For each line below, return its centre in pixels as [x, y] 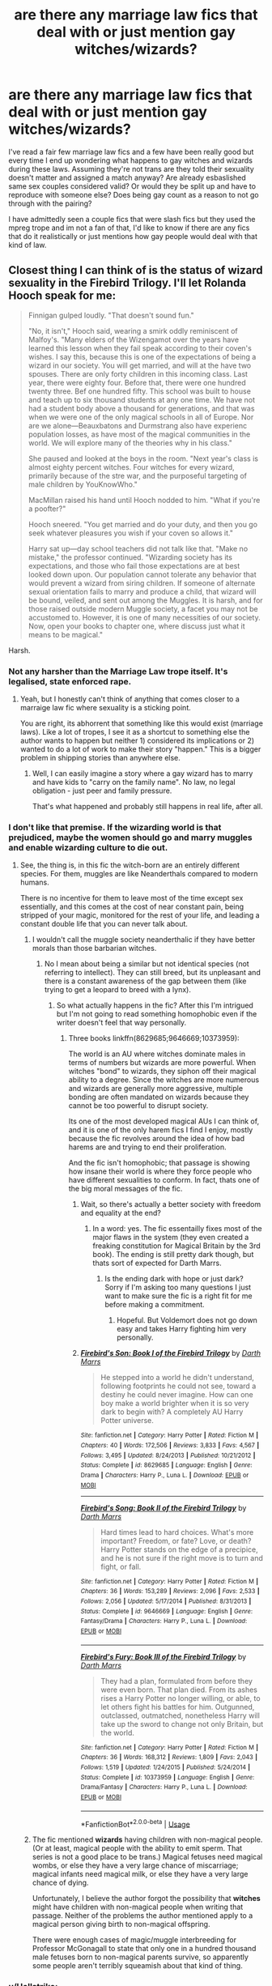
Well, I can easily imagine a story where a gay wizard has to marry [142, 774]
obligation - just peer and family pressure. [102, 791]
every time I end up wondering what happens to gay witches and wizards [131, 160]
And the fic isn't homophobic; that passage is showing [159, 1163]
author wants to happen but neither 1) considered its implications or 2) [137, 741]
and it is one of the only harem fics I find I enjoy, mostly [161, 1130]
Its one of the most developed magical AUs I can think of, [164, 1121]
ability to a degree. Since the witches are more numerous [164, 1080]
